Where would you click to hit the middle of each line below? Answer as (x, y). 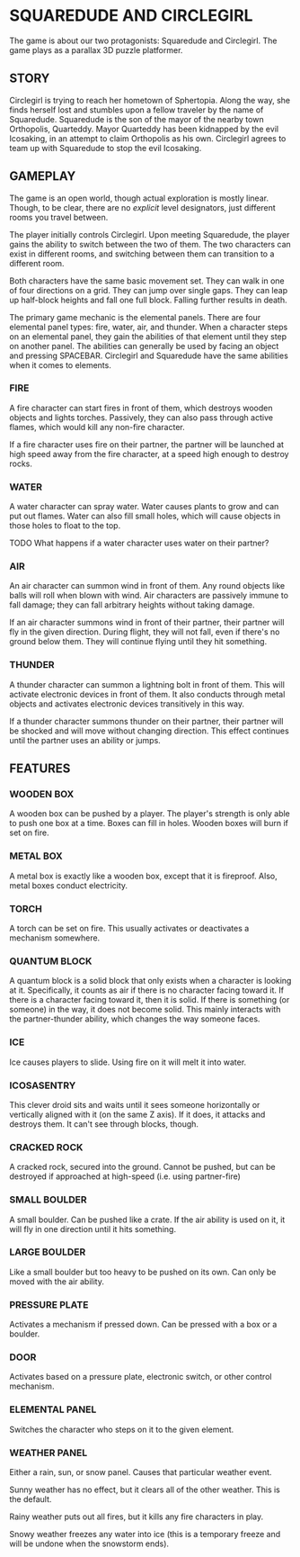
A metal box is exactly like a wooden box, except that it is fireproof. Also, (143, 876)
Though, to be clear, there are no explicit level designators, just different (142, 207)
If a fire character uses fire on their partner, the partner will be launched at (147, 444)
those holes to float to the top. (65, 526)
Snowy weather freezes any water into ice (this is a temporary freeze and (145, 1534)
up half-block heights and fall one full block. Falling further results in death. (148, 300)
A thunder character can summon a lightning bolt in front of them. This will (147, 684)
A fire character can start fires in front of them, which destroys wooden (141, 408)
